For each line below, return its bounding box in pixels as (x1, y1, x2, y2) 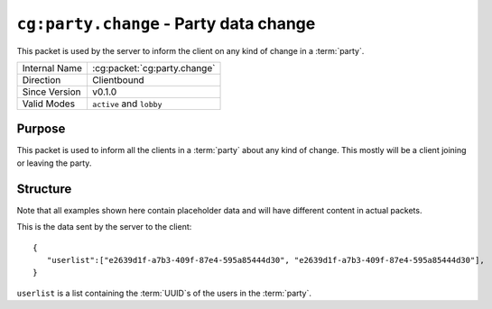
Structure (16, 181, 72, 196)
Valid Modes (22, 97, 76, 110)
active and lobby (91, 97, 162, 110)
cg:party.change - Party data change (16, 14, 316, 33)
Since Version (22, 86, 81, 98)
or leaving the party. (16, 158, 92, 168)
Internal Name (22, 61, 83, 74)
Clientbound (91, 73, 144, 86)
